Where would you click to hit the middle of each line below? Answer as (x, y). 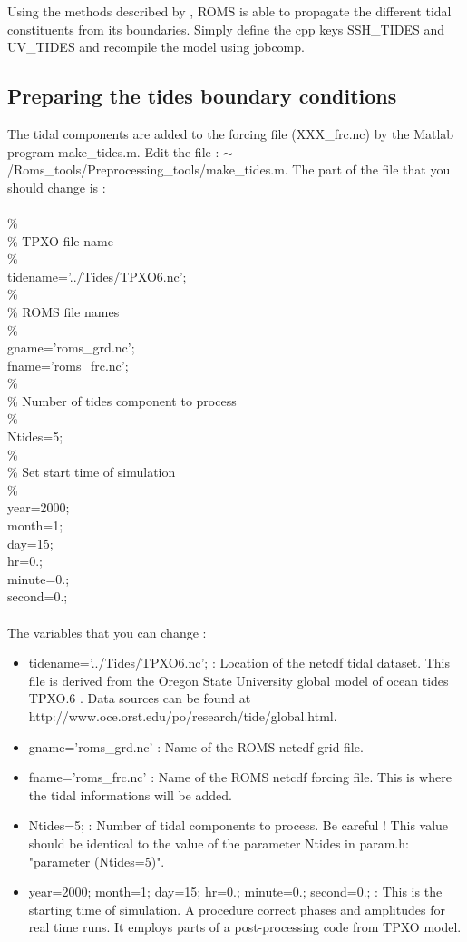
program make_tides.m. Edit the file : (113, 151)
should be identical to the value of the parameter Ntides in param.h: (219, 843)
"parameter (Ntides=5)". (97, 861)
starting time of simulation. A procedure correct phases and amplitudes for (237, 909)
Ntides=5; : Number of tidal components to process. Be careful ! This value (238, 825)
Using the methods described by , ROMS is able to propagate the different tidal (229, 11)
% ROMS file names (63, 311)
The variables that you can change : (107, 632)
